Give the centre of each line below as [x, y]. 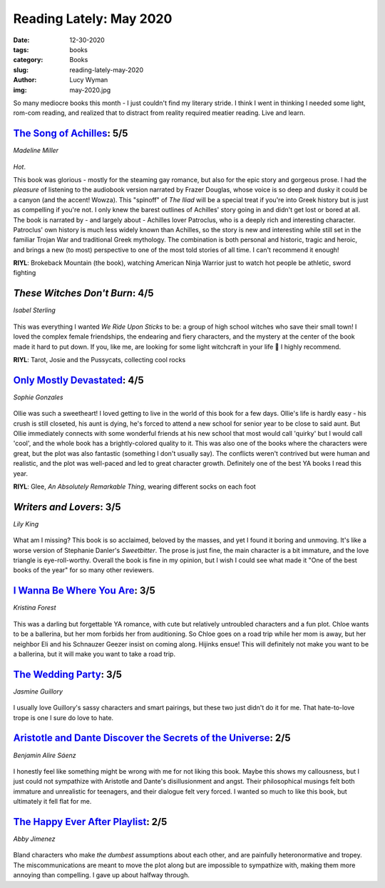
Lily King [26, 524]
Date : [21, 40]
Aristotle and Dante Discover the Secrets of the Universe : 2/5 [152, 738]
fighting [25, 273]
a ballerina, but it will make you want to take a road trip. [94, 654]
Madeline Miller [36, 151]
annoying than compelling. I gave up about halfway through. [102, 875]
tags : [21, 49]
